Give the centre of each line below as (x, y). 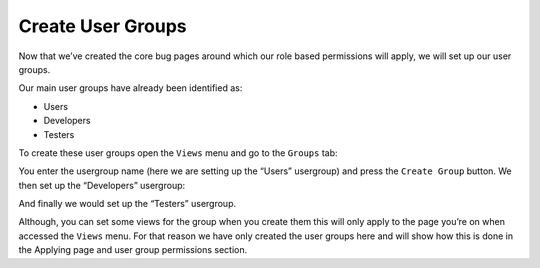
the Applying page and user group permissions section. (133, 250)
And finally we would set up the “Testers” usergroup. (127, 204)
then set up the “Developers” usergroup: (102, 185)
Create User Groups (102, 26)
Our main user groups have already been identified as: (130, 88)
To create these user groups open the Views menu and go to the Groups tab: (178, 152)
